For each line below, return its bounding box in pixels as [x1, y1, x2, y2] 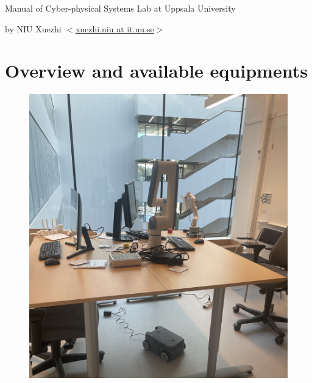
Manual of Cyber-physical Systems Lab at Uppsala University [5, 2, 236, 14]
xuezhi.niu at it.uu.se [75, 22, 154, 35]
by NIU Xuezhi [5, 22, 62, 35]
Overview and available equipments [5, 58, 308, 83]
